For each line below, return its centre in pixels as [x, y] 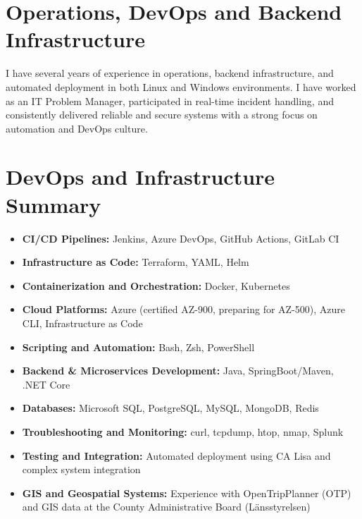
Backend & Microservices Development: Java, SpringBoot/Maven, [178, 371]
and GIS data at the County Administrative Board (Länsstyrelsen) [166, 507]
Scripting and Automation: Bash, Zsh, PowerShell [138, 347]
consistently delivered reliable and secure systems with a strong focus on [162, 115]
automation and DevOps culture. [77, 128]
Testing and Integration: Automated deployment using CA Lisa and [176, 455]
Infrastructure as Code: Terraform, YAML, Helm [136, 262]
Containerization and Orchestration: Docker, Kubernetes [156, 285]
